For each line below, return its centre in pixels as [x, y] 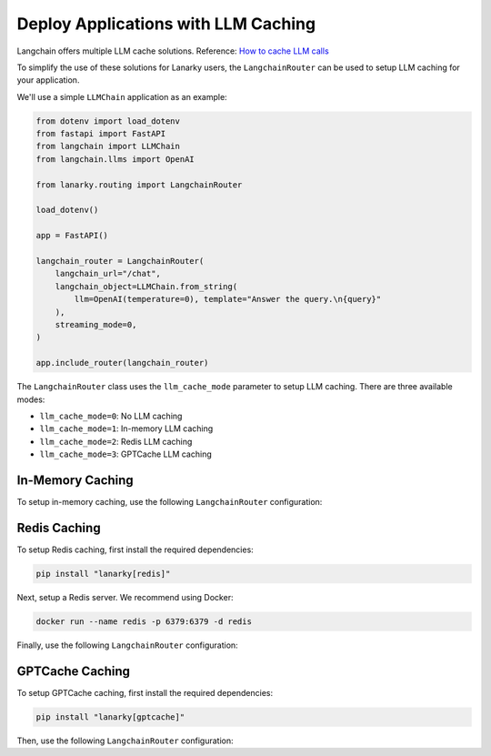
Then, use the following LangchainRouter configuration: [125, 741]
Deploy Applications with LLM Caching [166, 24]
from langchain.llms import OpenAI [115, 159]
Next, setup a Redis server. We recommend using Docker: [125, 597]
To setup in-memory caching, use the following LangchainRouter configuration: [170, 501]
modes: [31, 399]
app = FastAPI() [72, 236]
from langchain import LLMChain [108, 146]
